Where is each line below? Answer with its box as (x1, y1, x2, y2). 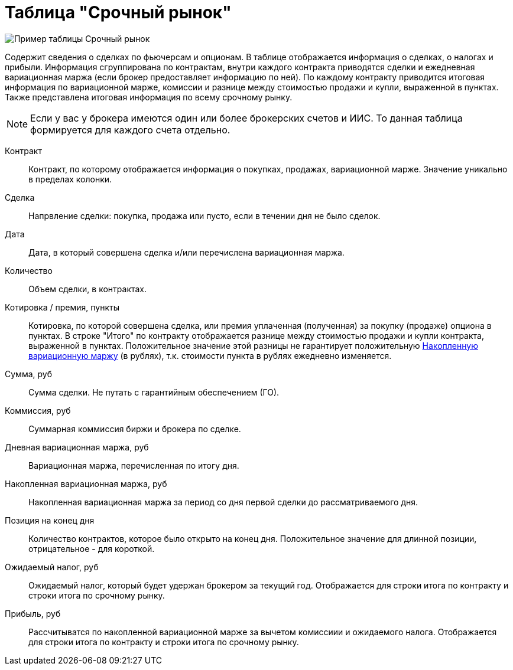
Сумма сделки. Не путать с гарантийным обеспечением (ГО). (28, 387, 280, 397)
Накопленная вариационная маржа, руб (5, 478, 167, 489)
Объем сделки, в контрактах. (28, 283, 147, 294)
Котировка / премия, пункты (5, 302, 119, 312)
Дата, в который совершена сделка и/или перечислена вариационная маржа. (28, 247, 345, 257)
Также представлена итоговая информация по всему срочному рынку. (5, 91, 293, 102)
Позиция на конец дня (5, 515, 95, 525)
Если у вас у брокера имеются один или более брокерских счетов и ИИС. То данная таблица (30, 112, 463, 124)
